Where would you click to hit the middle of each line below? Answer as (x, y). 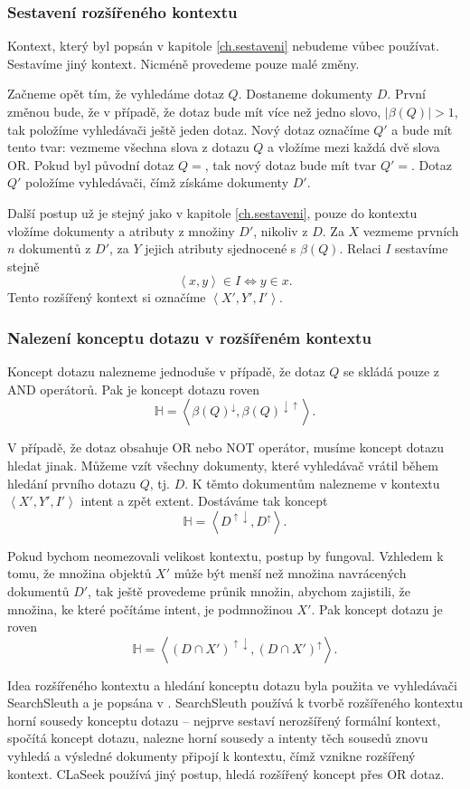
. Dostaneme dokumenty (305, 94)
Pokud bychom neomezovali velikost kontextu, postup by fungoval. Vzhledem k (226, 555)
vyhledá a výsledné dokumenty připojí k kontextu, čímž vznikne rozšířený (211, 756)
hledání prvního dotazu (72, 483)
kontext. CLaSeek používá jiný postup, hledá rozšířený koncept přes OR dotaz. (226, 773)
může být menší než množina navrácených (290, 573)
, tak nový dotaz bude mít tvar (291, 164)
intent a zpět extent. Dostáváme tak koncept (204, 501)
